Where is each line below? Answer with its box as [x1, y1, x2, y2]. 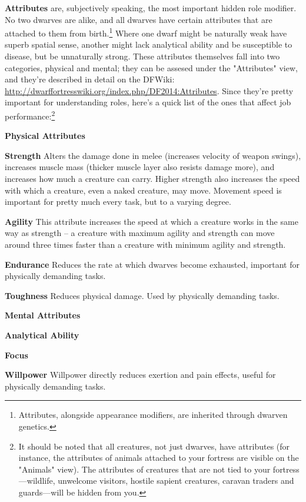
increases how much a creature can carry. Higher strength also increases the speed [5, 172, 300, 185]
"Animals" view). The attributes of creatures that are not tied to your [18, 463, 271, 475]
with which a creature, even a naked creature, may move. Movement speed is [5, 184, 282, 196]
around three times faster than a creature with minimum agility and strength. [5, 238, 286, 250]
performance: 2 [5, 108, 55, 122]
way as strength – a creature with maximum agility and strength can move [5, 227, 275, 239]
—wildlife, [18, 474, 55, 487]
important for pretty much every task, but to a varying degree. [5, 195, 231, 208]
